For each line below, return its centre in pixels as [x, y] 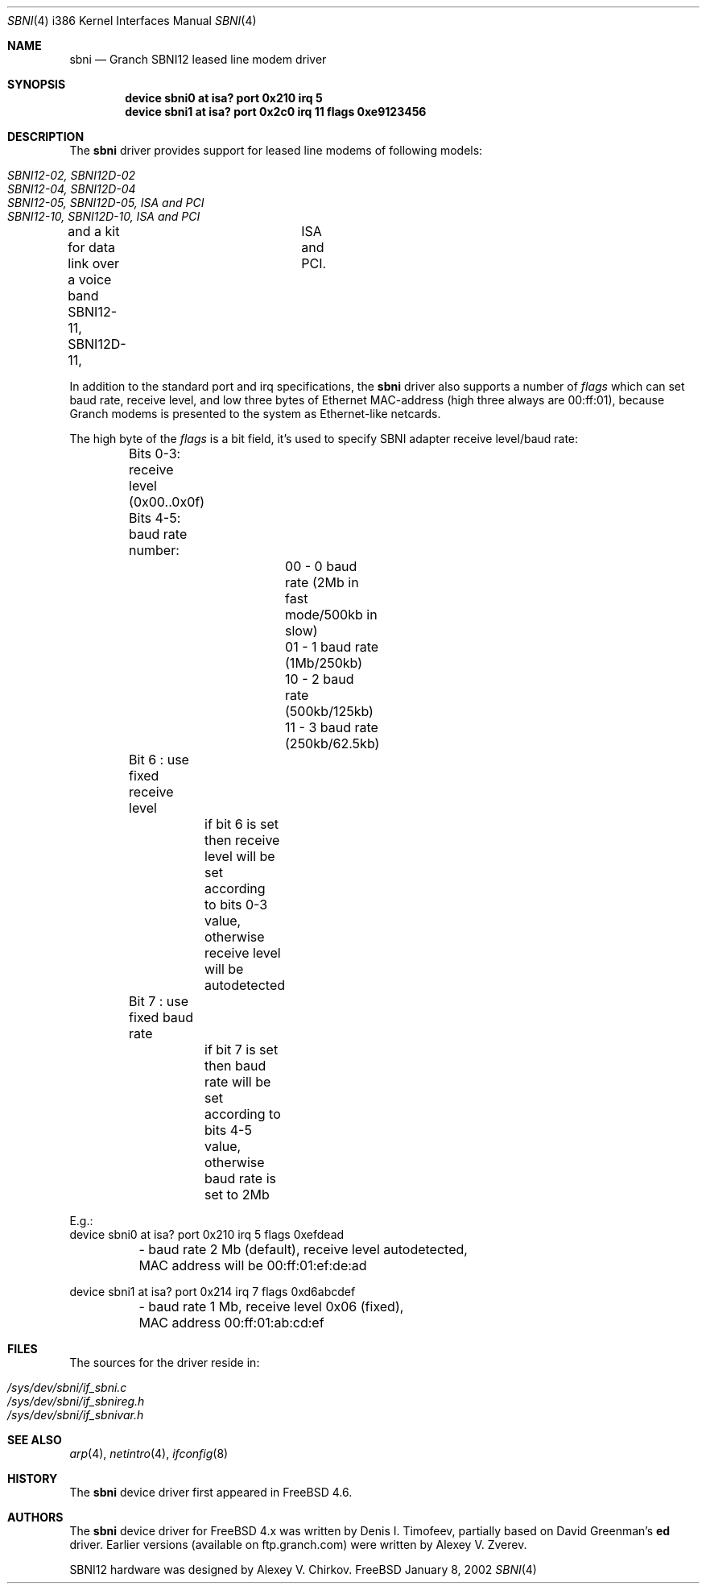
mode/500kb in [331, 615]
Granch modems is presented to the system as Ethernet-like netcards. [255, 414]
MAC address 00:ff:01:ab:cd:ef [231, 1323]
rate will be [238, 1082]
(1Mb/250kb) [324, 663]
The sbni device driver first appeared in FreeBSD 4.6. [211, 1492]
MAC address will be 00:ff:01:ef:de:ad [253, 1265]
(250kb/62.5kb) [332, 743]
